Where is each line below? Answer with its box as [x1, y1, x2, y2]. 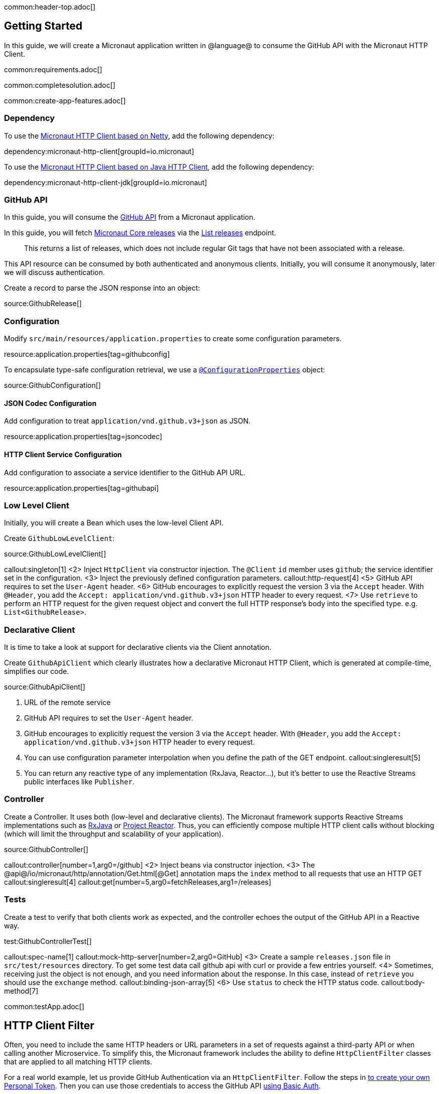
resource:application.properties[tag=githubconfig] [4, 350, 170, 359]
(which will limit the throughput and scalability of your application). [4, 829, 224, 838]
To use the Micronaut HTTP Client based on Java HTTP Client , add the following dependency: [4, 162, 314, 171]
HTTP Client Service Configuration [4, 450, 122, 459]
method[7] [4, 986, 39, 995]
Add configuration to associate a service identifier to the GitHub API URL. [4, 468, 246, 477]
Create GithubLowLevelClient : [4, 534, 115, 543]
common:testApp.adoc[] [4, 1002, 85, 1011]
